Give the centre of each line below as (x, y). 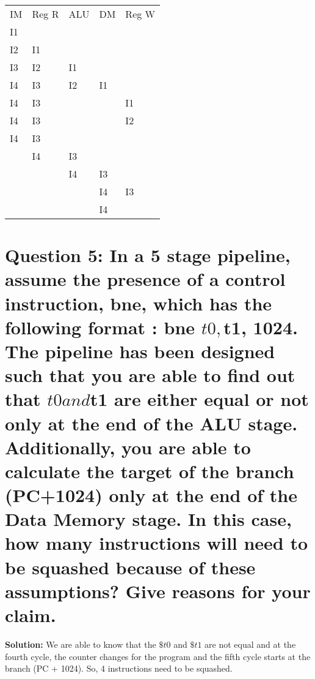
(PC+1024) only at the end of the (151, 495)
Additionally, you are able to (128, 447)
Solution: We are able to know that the (81, 644)
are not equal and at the (250, 644)
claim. (31, 615)
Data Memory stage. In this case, (148, 519)
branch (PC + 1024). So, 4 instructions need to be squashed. (119, 668)
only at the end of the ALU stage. (151, 423)
